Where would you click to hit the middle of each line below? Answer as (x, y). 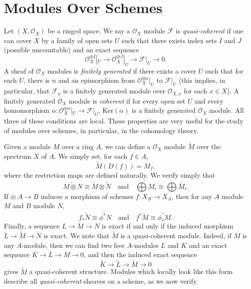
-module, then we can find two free (73, 245)
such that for (224, 70)
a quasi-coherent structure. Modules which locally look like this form (131, 271)
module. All (227, 110)
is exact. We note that (77, 236)
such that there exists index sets (169, 40)
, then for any (192, 196)
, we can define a (126, 146)
